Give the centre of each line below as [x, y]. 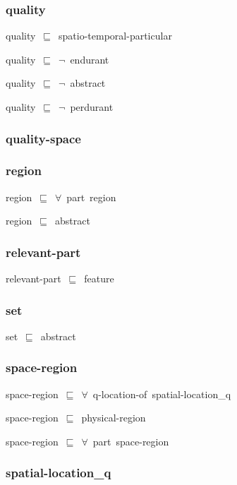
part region [91, 197]
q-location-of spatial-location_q [162, 394]
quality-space [43, 138]
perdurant [92, 107]
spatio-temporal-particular [115, 36]
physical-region [114, 418]
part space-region [131, 441]
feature [99, 279]
